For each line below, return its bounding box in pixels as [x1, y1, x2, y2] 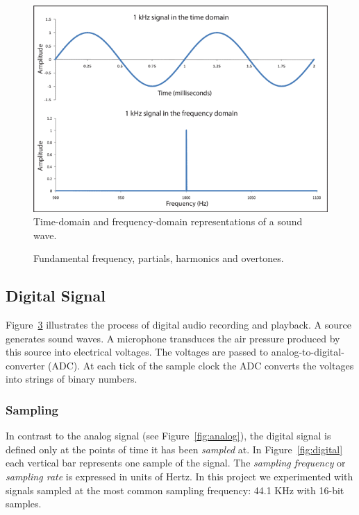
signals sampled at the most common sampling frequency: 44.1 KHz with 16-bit [6, 482, 344, 497]
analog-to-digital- [271, 344, 344, 359]
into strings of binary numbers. [6, 372, 137, 386]
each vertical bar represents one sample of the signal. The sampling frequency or [6, 455, 346, 470]
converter [6, 358, 45, 372]
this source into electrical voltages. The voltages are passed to [6, 344, 269, 359]
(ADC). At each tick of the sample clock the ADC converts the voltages [48, 358, 354, 372]
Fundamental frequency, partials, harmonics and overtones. [33, 251, 284, 265]
